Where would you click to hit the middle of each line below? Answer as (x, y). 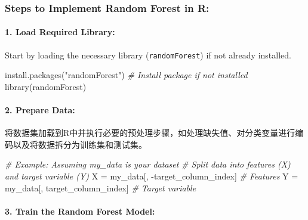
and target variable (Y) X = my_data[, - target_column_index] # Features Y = (152, 176)
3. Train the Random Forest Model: (80, 211)
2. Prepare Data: (40, 110)
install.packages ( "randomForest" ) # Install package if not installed (126, 75)
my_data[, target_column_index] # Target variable (101, 188)
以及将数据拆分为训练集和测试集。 (80, 144)
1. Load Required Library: (60, 32)
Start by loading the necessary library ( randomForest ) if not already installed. (148, 55)
